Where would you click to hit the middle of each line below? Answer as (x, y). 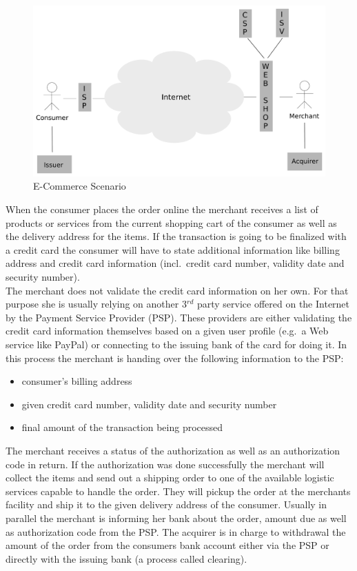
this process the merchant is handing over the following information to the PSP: (175, 358)
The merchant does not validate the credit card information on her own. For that (177, 290)
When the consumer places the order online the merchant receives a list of (162, 209)
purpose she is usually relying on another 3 (96, 304)
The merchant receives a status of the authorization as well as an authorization (173, 450)
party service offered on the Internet (273, 304)
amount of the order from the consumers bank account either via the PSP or (167, 545)
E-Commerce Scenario (80, 186)
